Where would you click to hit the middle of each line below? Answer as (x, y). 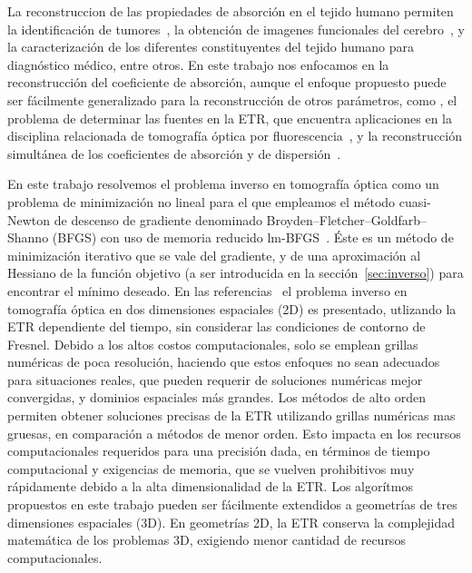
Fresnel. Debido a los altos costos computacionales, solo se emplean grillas (213, 344)
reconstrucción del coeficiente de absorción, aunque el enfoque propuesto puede (227, 82)
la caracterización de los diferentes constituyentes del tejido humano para (211, 47)
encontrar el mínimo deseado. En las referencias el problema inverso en (207, 290)
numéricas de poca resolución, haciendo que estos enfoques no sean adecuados (224, 362)
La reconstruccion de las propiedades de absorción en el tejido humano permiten (231, 11)
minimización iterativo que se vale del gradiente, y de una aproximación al (214, 255)
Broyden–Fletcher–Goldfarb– (347, 219)
